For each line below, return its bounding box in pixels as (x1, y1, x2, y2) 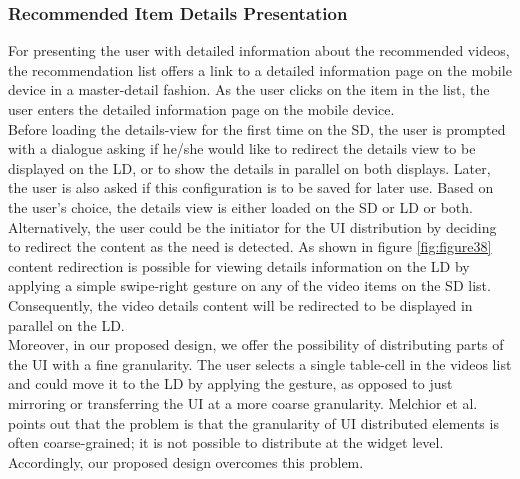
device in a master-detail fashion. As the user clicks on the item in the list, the (8, 79, 490, 100)
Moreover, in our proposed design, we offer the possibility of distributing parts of (8, 334, 504, 355)
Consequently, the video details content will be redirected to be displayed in (8, 294, 473, 315)
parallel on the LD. (8, 314, 125, 335)
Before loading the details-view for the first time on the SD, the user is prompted (8, 118, 506, 139)
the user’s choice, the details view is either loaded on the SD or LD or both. (8, 196, 473, 217)
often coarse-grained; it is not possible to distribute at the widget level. (8, 432, 444, 453)
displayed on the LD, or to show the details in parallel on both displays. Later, (8, 157, 491, 178)
